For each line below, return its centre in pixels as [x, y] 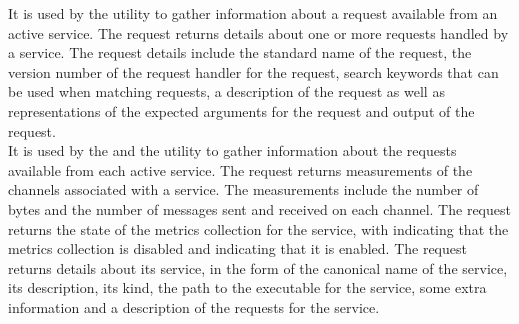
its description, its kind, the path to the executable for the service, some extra [247, 287]
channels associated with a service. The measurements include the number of [243, 189]
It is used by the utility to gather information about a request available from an [253, 13]
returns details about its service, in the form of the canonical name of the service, [258, 267]
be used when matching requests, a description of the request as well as [226, 91]
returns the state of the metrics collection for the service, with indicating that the [258, 228]
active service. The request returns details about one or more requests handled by [258, 32]
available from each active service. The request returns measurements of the [240, 169]
